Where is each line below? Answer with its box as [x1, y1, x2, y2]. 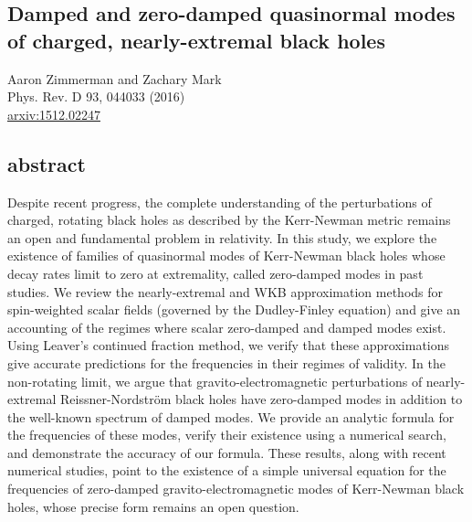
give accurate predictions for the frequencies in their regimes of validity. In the [7, 353, 446, 372]
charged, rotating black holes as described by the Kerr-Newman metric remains [7, 210, 451, 229]
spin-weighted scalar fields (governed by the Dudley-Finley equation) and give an [7, 300, 461, 319]
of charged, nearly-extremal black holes [7, 26, 385, 54]
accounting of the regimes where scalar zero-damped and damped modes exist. [7, 317, 446, 336]
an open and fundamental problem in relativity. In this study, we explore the [7, 228, 437, 247]
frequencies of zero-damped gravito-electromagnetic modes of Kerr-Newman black [7, 479, 465, 498]
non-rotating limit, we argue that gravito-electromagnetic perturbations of [7, 371, 423, 390]
